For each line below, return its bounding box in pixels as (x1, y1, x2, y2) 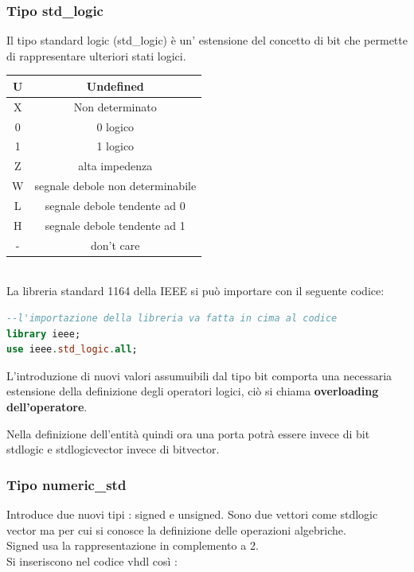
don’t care (91, 236, 140, 253)
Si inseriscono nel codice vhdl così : (6, 552, 178, 569)
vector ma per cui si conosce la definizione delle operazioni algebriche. (6, 521, 346, 538)
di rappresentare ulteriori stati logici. (6, 47, 186, 64)
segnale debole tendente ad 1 (45, 216, 186, 233)
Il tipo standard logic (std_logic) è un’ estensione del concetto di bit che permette (6, 32, 408, 49)
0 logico (96, 118, 135, 134)
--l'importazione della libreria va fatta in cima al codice (6, 312, 338, 324)
